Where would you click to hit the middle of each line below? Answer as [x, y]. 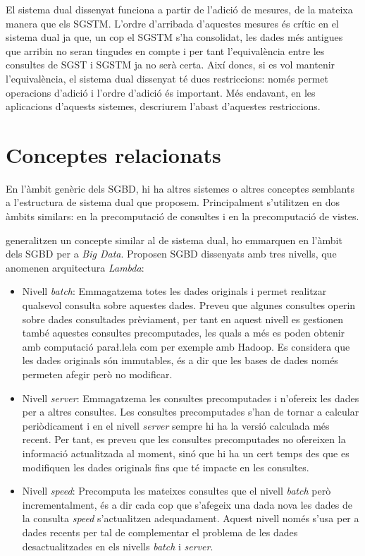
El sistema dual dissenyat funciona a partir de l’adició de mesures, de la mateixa [179, 9]
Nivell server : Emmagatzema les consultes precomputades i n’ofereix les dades [191, 398]
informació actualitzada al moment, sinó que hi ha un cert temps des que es [186, 453]
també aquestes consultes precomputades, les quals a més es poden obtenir [184, 333]
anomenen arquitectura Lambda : [75, 267]
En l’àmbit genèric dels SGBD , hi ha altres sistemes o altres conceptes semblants [180, 188]
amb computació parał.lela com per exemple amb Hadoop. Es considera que [186, 346]
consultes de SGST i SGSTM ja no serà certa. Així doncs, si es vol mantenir [171, 65]
